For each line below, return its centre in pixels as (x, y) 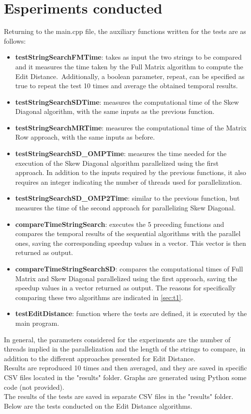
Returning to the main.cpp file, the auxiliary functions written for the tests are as (125, 31)
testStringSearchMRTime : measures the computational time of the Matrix (131, 127)
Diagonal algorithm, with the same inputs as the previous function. (115, 111)
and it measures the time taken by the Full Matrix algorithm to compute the (129, 66)
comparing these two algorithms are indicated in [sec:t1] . (99, 297)
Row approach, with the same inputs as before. (85, 137)
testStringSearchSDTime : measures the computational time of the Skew (127, 102)
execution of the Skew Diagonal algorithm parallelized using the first (117, 163)
